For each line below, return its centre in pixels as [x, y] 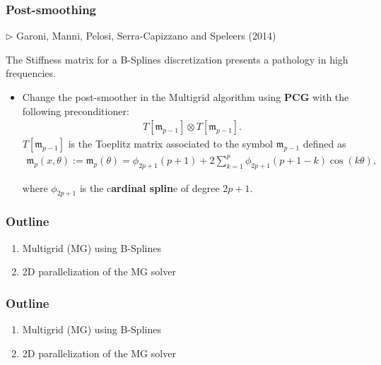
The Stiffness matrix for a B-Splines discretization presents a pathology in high [177, 59]
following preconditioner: [76, 110]
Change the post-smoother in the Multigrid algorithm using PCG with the [186, 97]
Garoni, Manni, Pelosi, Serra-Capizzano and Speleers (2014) [146, 36]
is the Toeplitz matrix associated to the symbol [170, 144]
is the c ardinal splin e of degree [150, 187]
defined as [324, 144]
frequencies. [31, 73]
